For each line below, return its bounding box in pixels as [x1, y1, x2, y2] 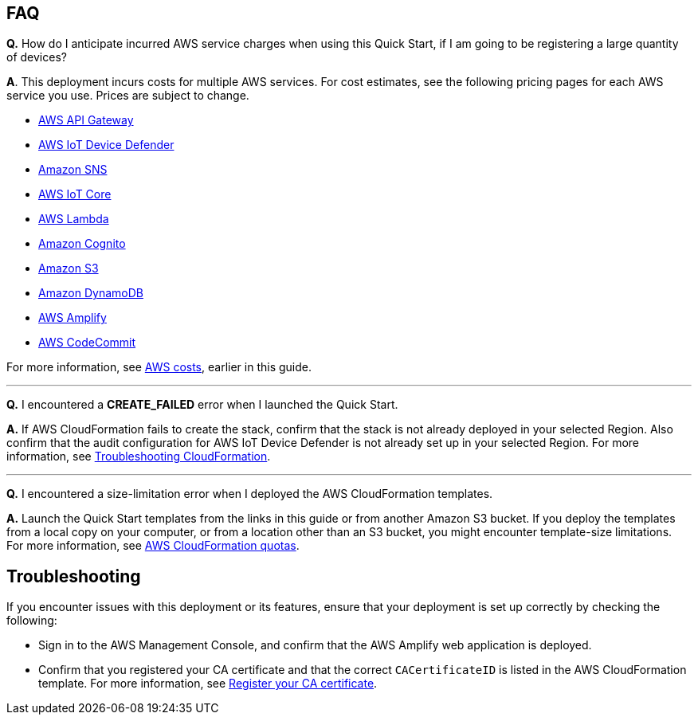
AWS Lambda [38, 212, 109, 226]
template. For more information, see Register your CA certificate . [38, 676, 378, 691]
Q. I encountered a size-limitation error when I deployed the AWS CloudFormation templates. [6, 487, 493, 501]
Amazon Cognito [38, 237, 126, 251]
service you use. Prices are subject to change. [6, 88, 249, 103]
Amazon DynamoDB [38, 286, 143, 300]
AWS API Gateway [38, 113, 134, 127]
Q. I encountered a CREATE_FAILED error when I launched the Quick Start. [6, 398, 398, 412]
